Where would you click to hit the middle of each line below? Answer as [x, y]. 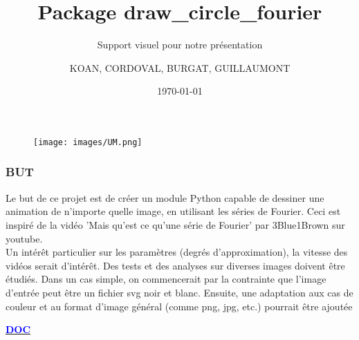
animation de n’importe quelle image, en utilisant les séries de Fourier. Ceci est [173, 211]
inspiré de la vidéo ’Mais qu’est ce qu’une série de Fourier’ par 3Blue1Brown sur [175, 224]
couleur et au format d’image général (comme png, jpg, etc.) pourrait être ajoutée [179, 306]
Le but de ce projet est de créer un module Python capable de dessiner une [165, 197]
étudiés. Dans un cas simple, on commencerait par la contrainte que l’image [166, 279]
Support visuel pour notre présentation [180, 45]
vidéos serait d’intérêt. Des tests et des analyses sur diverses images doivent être [175, 265]
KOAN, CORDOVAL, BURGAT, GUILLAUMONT [180, 67]
